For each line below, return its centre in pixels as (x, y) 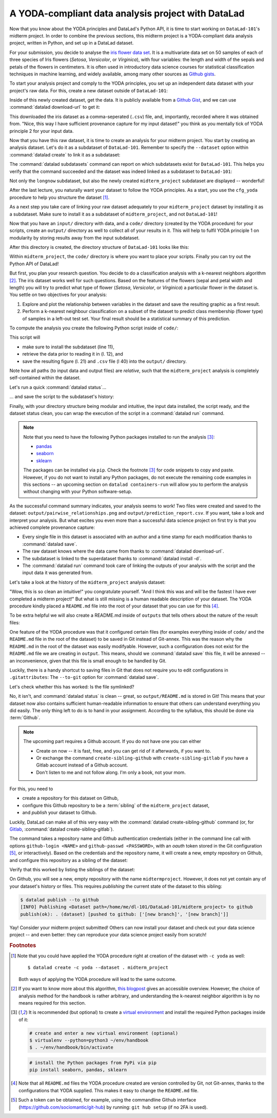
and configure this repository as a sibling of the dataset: (69, 860)
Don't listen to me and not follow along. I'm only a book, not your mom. (111, 772)
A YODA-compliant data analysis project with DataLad (127, 13)
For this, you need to (31, 789)
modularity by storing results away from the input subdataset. (75, 238)
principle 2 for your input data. (42, 131)
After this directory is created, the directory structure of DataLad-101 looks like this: (99, 247)
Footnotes (23, 945)
